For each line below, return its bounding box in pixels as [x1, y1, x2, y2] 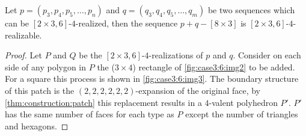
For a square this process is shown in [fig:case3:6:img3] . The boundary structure [5, 72, 299, 85]
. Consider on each [233, 49, 301, 61]
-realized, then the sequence [75, 17, 178, 29]
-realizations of [148, 49, 203, 61]
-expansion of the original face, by [135, 84, 260, 96]
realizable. [5, 28, 42, 41]
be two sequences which [207, 4, 295, 16]
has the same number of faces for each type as [5, 108, 174, 120]
